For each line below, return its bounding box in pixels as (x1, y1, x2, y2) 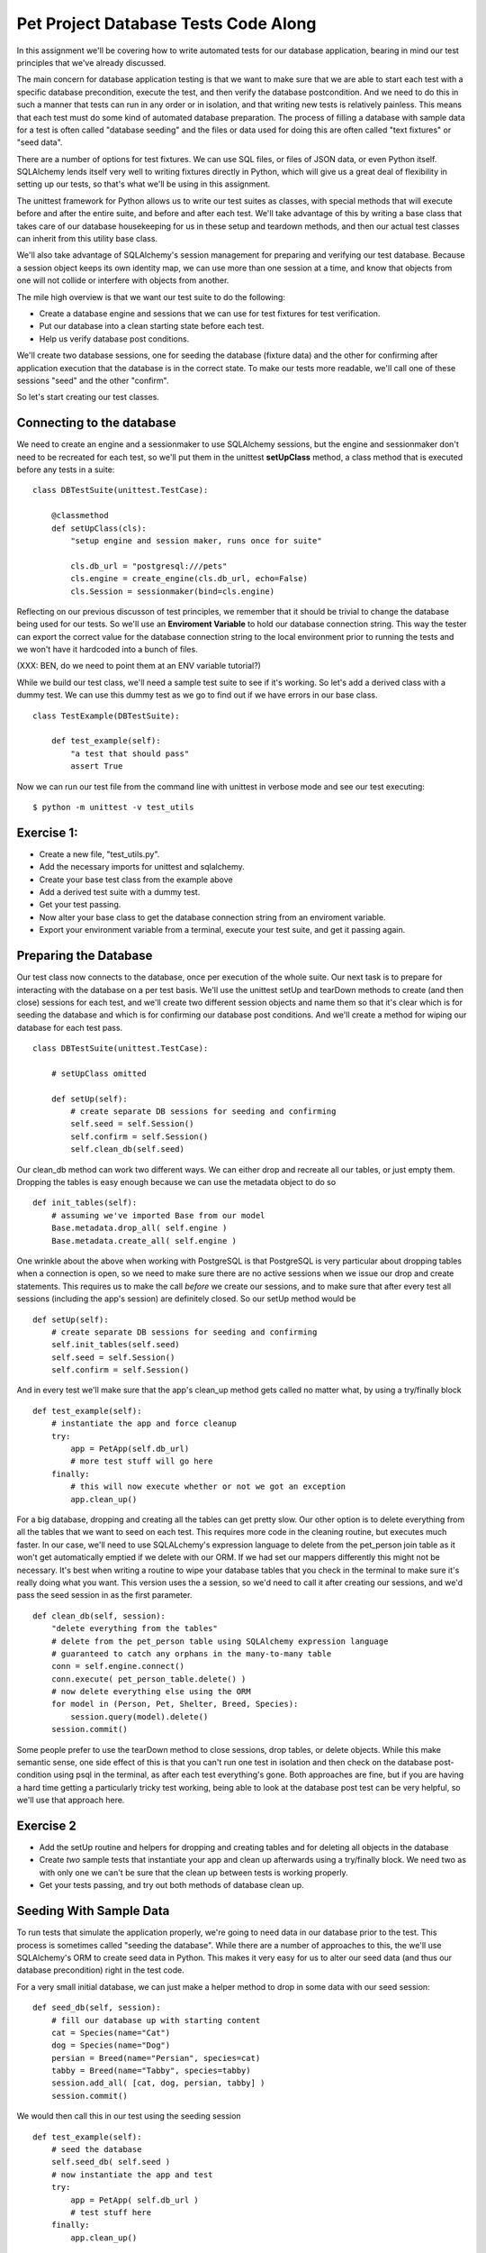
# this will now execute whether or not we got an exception (70, 1482, 346, 1491)
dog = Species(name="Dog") (50, 2040, 171, 2050)
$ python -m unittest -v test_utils (32, 802, 194, 812)
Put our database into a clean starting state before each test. (39, 321, 265, 332)
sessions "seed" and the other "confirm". (16, 375, 169, 386)
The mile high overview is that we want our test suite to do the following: (16, 291, 285, 302)
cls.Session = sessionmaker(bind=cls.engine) (70, 586, 274, 597)
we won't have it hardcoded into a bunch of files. (16, 644, 198, 655)
